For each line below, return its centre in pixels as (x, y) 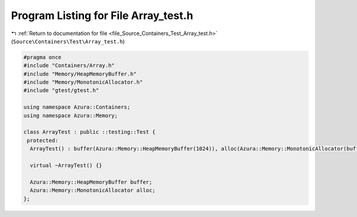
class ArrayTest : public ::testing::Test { (90, 132)
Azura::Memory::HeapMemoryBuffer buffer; (91, 182)
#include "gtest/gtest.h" (61, 90)
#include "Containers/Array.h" (69, 66)
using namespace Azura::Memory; (71, 115)
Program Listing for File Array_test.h (102, 15)
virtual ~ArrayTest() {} (66, 166)
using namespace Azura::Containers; (77, 107)
